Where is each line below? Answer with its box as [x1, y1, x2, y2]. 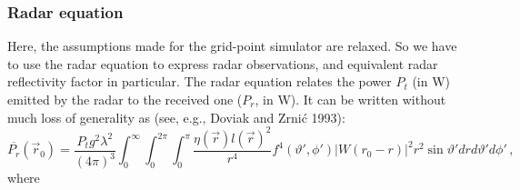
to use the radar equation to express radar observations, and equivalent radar [7, 54, 438, 73]
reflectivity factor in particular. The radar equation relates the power [7, 72, 392, 91]
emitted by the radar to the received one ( [7, 90, 243, 108]
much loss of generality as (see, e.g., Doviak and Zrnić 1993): [7, 107, 345, 126]
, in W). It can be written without [255, 90, 446, 108]
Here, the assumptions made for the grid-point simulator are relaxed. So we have [7, 36, 457, 55]
